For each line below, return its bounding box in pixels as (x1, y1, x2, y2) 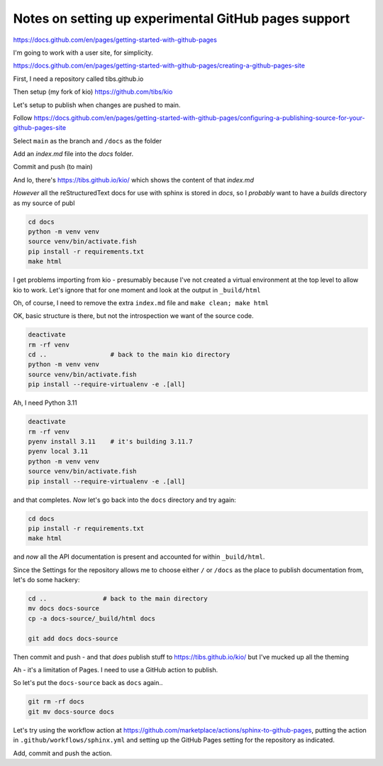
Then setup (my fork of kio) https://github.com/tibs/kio (13, 87, 173, 96)
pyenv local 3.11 (28, 447, 89, 456)
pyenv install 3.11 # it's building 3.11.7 (28, 437, 193, 446)
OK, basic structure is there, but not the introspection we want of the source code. (13, 312, 254, 320)
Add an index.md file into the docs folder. (13, 150, 134, 158)
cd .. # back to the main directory (28, 595, 209, 603)
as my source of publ (13, 199, 75, 207)
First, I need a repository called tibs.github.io (13, 75, 144, 83)
